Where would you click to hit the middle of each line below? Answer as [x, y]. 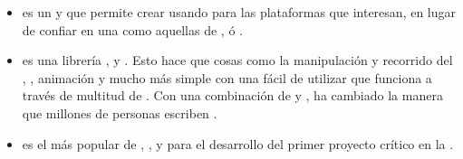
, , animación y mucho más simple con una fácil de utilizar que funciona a [227, 77]
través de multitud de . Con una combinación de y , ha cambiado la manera [232, 95]
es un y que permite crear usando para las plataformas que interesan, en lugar [239, 12]
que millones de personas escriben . [120, 112]
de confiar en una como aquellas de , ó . [132, 29]
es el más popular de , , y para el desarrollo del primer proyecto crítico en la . [238, 143]
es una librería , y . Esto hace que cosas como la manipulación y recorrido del [237, 60]
